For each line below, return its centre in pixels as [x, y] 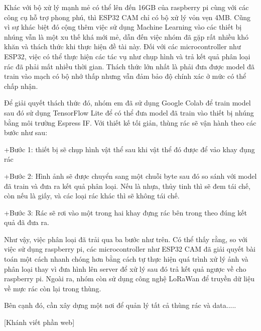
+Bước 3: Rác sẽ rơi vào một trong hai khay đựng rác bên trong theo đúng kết [126, 212]
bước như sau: [26, 132]
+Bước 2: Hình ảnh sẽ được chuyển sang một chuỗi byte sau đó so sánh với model [130, 176]
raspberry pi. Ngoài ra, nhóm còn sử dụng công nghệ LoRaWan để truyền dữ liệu [129, 279]
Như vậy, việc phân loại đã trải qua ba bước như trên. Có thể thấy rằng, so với [126, 239]
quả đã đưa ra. [27, 222]
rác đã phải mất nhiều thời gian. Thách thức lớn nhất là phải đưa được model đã [129, 66]
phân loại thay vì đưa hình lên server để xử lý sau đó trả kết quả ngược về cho [125, 268]
